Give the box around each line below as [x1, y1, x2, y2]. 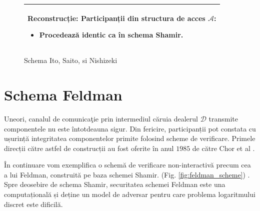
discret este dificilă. [4, 198, 63, 209]
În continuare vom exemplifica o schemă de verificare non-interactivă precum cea [4, 159, 251, 170]
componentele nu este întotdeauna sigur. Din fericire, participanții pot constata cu [4, 123, 256, 133]
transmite [208, 113, 238, 123]
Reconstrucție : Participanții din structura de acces [27, 12, 205, 23]
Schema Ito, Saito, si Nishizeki [24, 55, 117, 65]
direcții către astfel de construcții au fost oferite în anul [4, 142, 174, 153]
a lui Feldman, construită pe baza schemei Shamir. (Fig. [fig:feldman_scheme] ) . [4, 169, 250, 179]
